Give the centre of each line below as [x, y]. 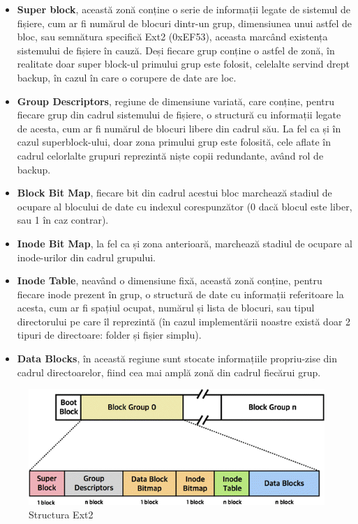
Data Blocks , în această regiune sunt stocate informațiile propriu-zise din [177, 359]
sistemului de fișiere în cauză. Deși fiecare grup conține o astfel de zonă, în [176, 50]
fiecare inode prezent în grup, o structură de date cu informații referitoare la [180, 294]
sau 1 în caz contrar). [63, 220]
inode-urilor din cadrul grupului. [86, 257]
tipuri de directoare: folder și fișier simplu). [109, 335]
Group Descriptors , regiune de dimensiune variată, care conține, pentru [176, 101]
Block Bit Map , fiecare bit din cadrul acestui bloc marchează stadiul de [174, 193]
